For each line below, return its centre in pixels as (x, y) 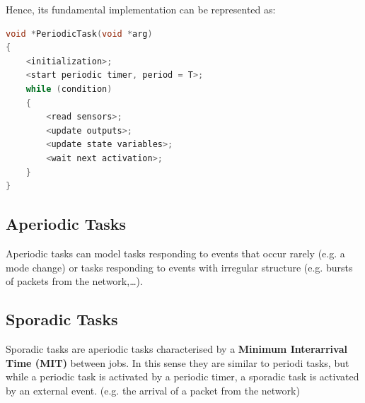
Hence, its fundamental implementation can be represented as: (141, 9)
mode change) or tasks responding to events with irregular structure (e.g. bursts (179, 267)
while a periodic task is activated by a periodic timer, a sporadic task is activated (182, 376)
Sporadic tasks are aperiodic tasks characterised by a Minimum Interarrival (176, 348)
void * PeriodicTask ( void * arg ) (79, 34)
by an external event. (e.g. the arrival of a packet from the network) (153, 390)
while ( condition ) (69, 89)
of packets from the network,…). (74, 281)
